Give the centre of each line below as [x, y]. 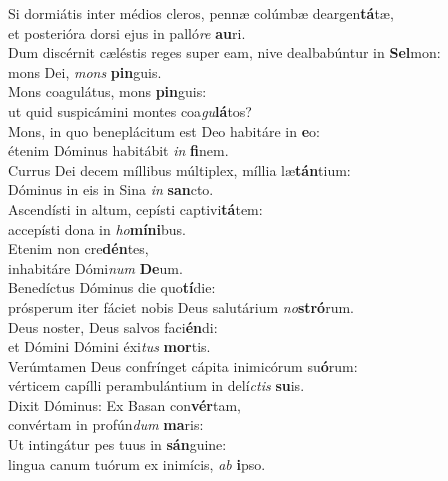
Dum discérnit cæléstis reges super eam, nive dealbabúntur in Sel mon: [224, 52]
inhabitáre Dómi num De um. [95, 267]
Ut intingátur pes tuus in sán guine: [117, 444]
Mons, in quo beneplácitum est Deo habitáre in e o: [164, 130]
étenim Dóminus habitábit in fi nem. [118, 150]
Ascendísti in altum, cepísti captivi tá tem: [135, 208]
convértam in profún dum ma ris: [106, 424]
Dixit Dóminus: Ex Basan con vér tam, [125, 404]
